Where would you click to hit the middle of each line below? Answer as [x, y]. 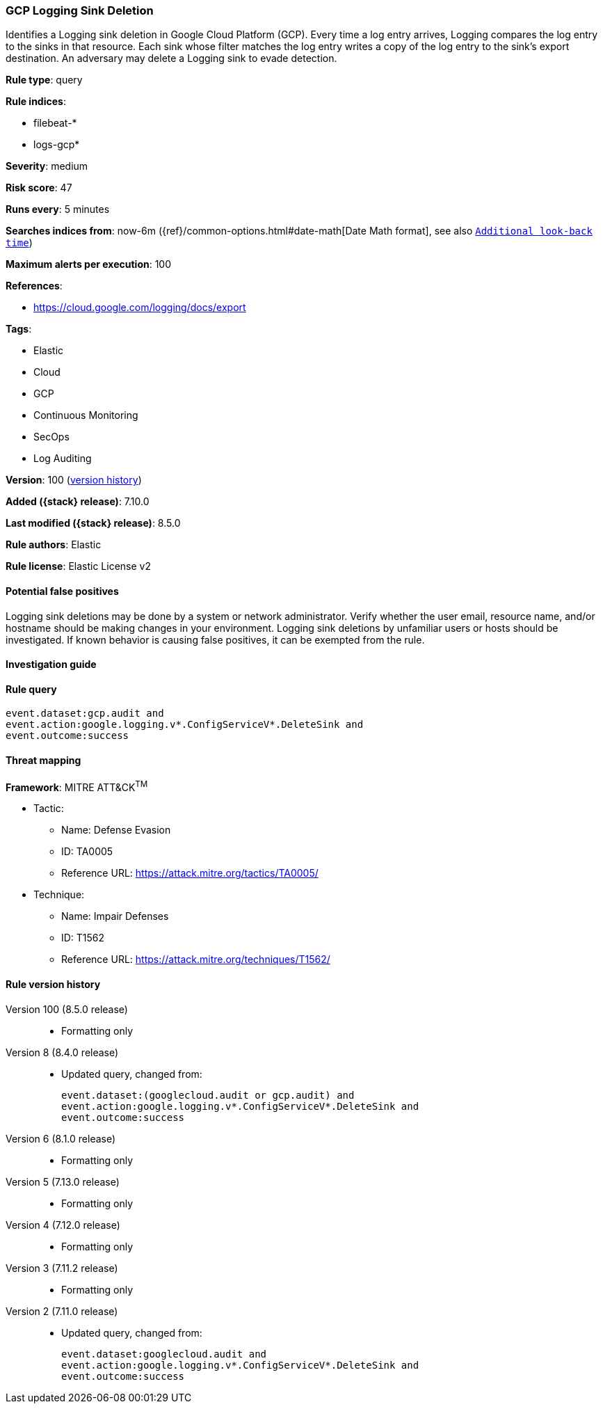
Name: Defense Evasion [116, 830]
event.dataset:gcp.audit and [85, 714]
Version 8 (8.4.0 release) [62, 1052]
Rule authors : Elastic [54, 545]
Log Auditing [63, 459]
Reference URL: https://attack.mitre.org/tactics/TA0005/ [190, 873]
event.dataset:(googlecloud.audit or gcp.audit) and [208, 1095]
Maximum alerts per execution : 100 [89, 264]
